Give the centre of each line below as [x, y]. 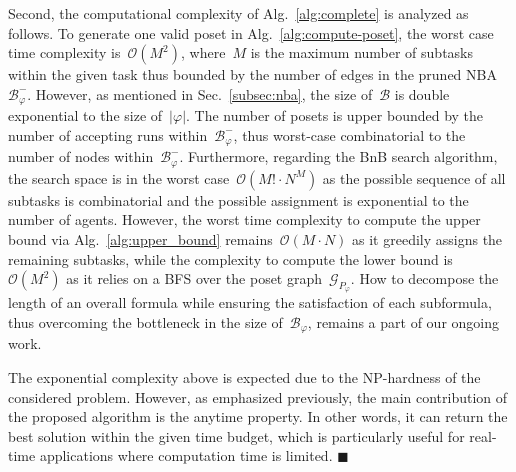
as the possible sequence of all [414, 177]
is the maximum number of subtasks [362, 52]
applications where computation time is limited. [186, 455]
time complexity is [64, 52]
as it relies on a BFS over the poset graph [194, 278]
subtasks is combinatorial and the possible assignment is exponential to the [238, 199]
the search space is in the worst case [119, 177]
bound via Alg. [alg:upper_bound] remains [140, 238]
